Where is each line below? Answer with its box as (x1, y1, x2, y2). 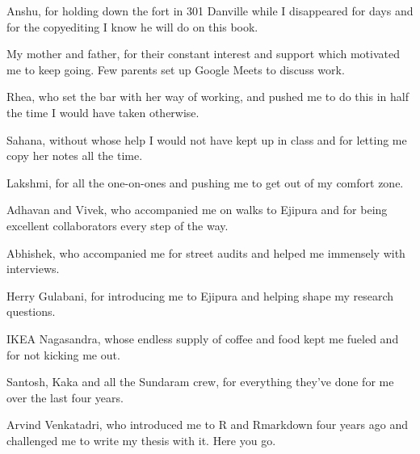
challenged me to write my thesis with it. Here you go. (6, 431, 276, 448)
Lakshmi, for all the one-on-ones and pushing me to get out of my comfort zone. (6, 174, 404, 191)
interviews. (6, 260, 60, 277)
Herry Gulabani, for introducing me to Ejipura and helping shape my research (6, 287, 394, 304)
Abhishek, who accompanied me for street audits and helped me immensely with (6, 244, 405, 261)
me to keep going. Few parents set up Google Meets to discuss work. (6, 61, 345, 78)
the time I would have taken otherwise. (6, 103, 199, 120)
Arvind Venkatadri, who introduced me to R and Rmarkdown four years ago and (6, 416, 408, 433)
